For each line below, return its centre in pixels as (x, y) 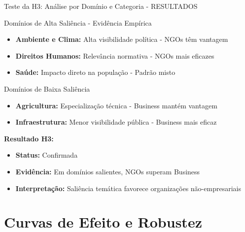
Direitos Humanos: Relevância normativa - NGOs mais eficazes (115, 55)
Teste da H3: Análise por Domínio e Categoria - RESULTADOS (101, 6)
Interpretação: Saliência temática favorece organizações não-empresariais (128, 188)
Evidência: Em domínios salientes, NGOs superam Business (108, 171)
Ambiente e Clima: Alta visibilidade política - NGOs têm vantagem (122, 39)
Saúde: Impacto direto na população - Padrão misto (95, 72)
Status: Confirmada (47, 155)
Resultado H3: (29, 138)
